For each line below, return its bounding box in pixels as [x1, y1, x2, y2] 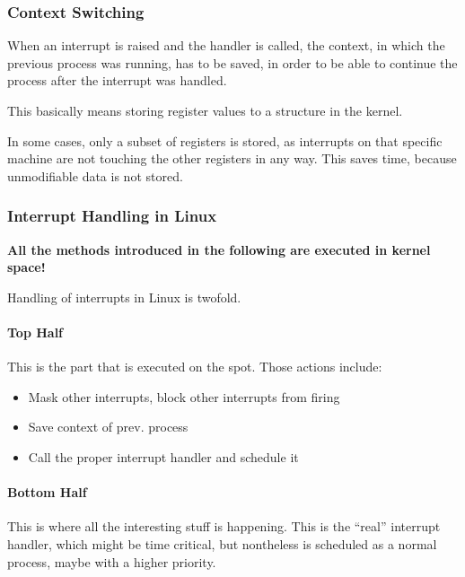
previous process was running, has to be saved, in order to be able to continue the [7, 53, 458, 72]
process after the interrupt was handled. [7, 71, 227, 90]
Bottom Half [7, 483, 87, 502]
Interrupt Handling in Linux [7, 205, 217, 227]
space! [7, 258, 46, 276]
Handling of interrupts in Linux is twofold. [7, 287, 241, 306]
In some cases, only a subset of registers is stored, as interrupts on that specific [7, 131, 443, 150]
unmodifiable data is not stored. [7, 166, 183, 185]
